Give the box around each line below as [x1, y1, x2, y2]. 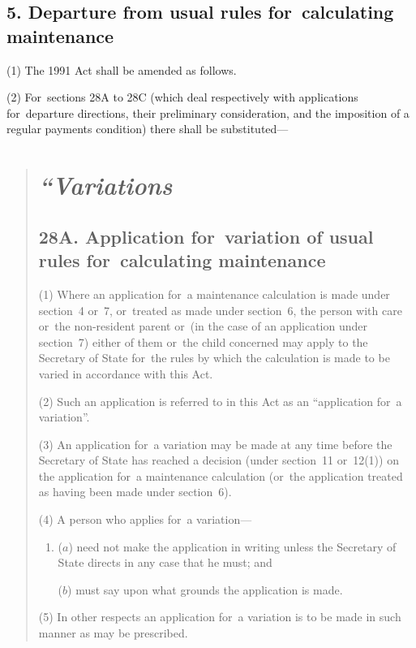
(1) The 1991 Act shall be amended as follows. [6, 61, 237, 78]
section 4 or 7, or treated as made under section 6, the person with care [38, 301, 402, 318]
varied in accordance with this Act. [38, 365, 213, 382]
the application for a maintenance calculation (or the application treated [38, 467, 403, 484]
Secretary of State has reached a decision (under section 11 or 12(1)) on [38, 451, 399, 469]
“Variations [38, 168, 173, 202]
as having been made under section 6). [38, 483, 232, 500]
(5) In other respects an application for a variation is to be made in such [38, 608, 401, 625]
